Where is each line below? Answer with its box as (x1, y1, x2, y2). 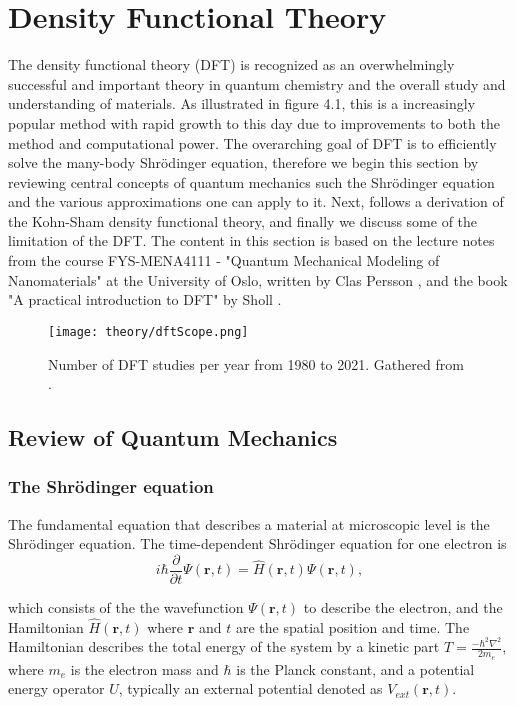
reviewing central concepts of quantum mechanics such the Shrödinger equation (8, 171, 495, 192)
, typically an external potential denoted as (118, 678, 383, 699)
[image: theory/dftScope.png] (48, 324, 249, 339)
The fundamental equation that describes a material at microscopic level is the (8, 513, 490, 534)
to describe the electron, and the (303, 596, 503, 617)
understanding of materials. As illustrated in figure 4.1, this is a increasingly (8, 93, 476, 114)
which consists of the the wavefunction (8, 596, 244, 617)
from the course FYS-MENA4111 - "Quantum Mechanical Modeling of (8, 250, 440, 271)
